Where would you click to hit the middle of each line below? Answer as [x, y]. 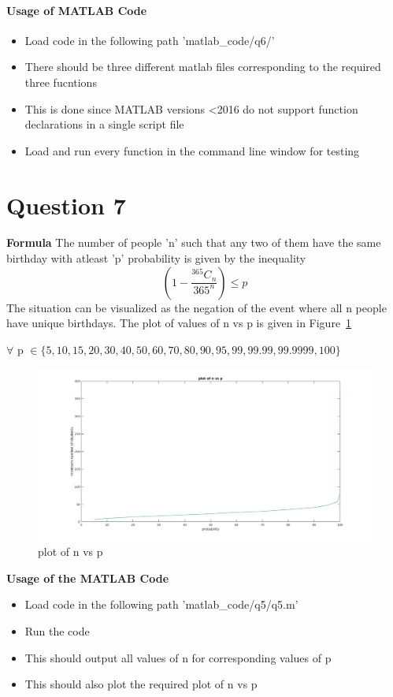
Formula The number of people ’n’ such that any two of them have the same [194, 242]
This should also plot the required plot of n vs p [141, 684]
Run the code [57, 631]
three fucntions [61, 82]
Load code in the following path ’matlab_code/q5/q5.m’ [161, 604]
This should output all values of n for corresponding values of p [178, 657]
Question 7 [66, 205]
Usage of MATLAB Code [77, 10]
